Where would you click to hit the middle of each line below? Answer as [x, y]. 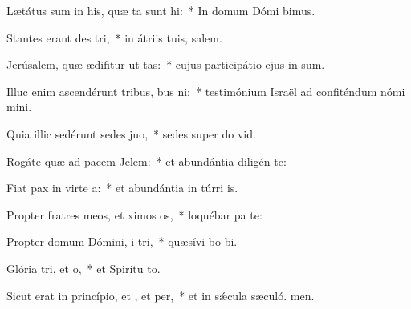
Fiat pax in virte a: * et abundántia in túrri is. [122, 188]
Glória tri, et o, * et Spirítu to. [83, 268]
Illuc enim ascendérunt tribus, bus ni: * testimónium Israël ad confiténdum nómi [206, 91]
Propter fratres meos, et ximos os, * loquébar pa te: [134, 214]
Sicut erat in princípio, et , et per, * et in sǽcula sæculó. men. [161, 295]
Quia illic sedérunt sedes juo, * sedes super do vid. [131, 133]
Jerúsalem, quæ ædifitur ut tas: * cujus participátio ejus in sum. [166, 64]
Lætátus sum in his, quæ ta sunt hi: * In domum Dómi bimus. [161, 10]
